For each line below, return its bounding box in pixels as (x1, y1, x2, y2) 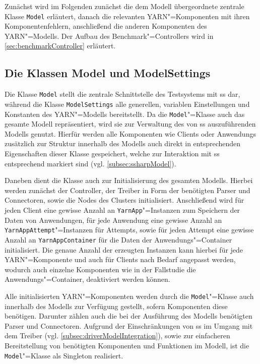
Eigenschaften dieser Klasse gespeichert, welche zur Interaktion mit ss (5, 148, 220, 158)
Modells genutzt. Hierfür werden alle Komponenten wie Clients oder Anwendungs (5, 128, 256, 139)
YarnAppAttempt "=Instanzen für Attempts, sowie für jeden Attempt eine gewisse (5, 224, 254, 235)
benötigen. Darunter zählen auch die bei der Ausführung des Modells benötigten (5, 311, 252, 321)
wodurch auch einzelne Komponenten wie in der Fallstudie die (5, 264, 196, 274)
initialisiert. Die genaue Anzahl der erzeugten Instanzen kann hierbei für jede (5, 244, 243, 255)
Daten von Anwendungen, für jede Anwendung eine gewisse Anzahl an (5, 214, 222, 225)
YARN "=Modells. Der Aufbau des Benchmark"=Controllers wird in (5, 30, 214, 41)
